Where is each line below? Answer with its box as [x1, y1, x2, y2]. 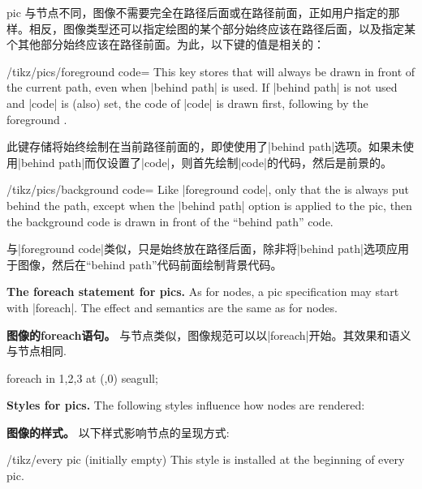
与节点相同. [6, 342, 67, 359]
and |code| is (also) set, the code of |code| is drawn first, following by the [6, 94, 368, 111]
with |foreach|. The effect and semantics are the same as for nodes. [6, 298, 338, 315]
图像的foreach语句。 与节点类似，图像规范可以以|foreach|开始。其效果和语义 [6, 326, 411, 343]
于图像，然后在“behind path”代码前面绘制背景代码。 [6, 255, 282, 272]
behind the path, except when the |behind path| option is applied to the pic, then [6, 196, 412, 213]
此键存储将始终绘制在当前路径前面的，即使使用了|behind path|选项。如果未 [6, 138, 403, 155]
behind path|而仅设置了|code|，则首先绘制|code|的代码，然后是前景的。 [20, 153, 392, 170]
